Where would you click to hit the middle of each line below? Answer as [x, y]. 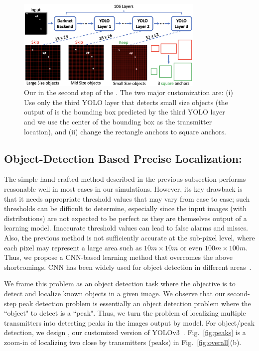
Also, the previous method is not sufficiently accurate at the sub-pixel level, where [129, 237]
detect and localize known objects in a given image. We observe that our [115, 293]
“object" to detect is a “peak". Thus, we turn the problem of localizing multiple [125, 313]
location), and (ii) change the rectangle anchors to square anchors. [125, 131]
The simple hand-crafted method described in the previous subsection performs [125, 179]
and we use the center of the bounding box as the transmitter [118, 121]
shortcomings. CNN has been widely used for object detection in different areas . [128, 267]
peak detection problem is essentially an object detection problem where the [135, 303]
